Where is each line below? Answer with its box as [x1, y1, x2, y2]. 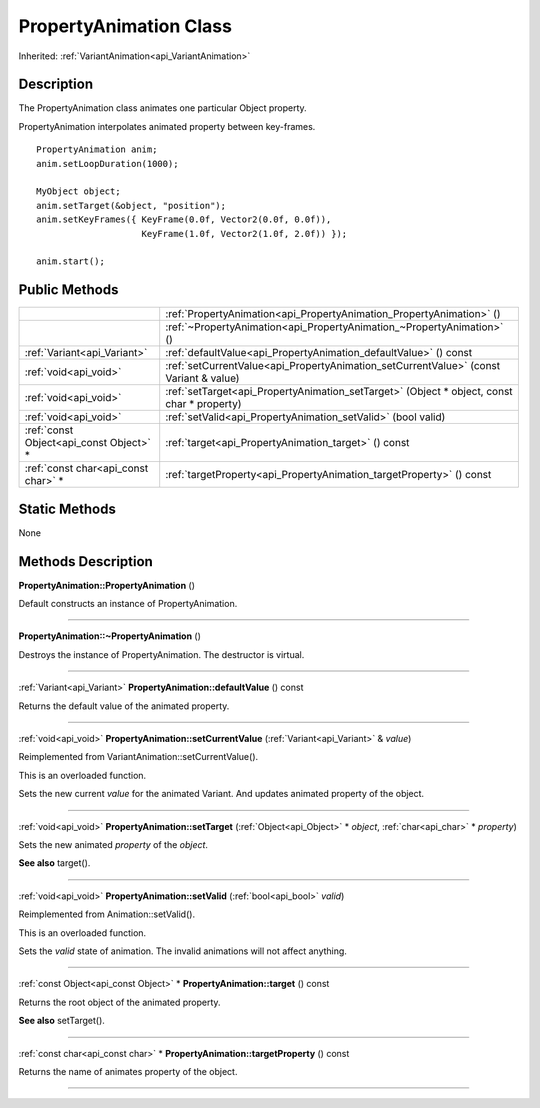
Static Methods [18, 500, 117, 517]
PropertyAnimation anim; [36, 144, 158, 155]
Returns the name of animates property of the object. [18, 1065, 238, 1077]
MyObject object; [36, 186, 121, 197]
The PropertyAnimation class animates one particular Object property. [18, 102, 307, 114]
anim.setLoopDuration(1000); [36, 158, 179, 169]
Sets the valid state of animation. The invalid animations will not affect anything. [18, 945, 347, 957]
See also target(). [18, 857, 91, 869]
